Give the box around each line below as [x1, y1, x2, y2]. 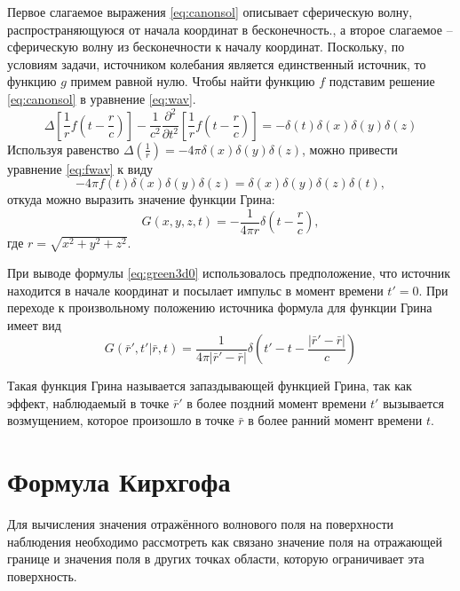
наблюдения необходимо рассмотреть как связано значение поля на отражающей [7, 532, 443, 550]
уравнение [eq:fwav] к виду [7, 159, 154, 177]
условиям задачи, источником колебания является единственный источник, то [7, 54, 426, 73]
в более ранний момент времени [248, 411, 423, 429]
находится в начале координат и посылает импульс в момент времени [7, 280, 384, 299]
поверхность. [7, 566, 77, 585]
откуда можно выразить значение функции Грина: [7, 190, 275, 209]
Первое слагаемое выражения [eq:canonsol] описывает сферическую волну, [7, 3, 413, 20]
